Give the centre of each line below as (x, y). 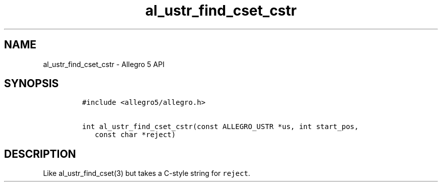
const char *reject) (135, 135)
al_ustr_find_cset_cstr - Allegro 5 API (104, 64)
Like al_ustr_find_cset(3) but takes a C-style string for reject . (147, 173)
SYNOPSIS (32, 84)
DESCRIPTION (40, 154)
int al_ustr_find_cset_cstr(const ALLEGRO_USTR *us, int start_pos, (220, 127)
